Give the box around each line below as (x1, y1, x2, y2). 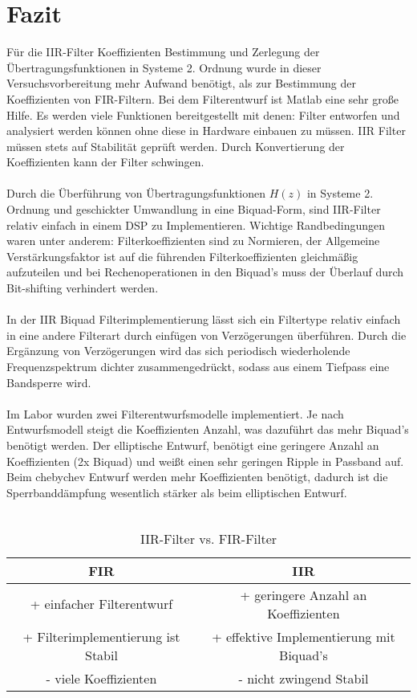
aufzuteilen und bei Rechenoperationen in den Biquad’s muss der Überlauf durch (6, 263, 404, 280)
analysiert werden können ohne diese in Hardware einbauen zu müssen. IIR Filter (6, 122, 406, 139)
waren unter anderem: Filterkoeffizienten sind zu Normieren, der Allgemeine (6, 232, 380, 249)
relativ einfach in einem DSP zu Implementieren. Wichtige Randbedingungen (6, 216, 386, 233)
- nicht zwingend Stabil (238, 668, 369, 688)
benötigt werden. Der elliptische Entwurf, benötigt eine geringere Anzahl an (6, 436, 379, 453)
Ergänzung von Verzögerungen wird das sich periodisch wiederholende (6, 342, 350, 359)
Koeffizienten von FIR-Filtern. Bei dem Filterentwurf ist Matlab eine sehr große (6, 90, 399, 107)
